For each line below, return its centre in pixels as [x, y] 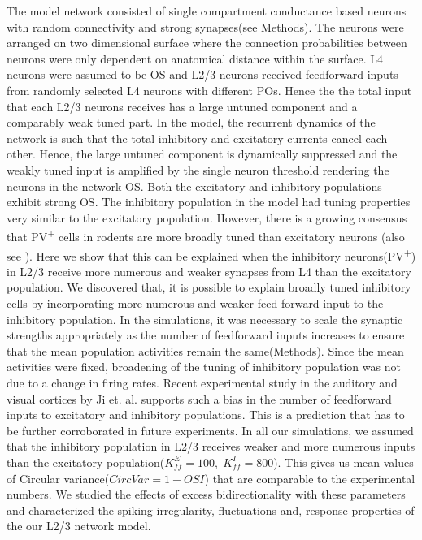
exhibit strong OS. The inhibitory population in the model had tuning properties [209, 202]
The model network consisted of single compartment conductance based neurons [207, 11]
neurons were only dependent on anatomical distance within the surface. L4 [195, 58]
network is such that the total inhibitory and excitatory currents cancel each [197, 138]
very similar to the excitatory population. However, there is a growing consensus [207, 217]
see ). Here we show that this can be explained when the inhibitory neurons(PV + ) [211, 254]
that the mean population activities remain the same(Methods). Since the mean [205, 350]
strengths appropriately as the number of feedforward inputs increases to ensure [206, 335]
